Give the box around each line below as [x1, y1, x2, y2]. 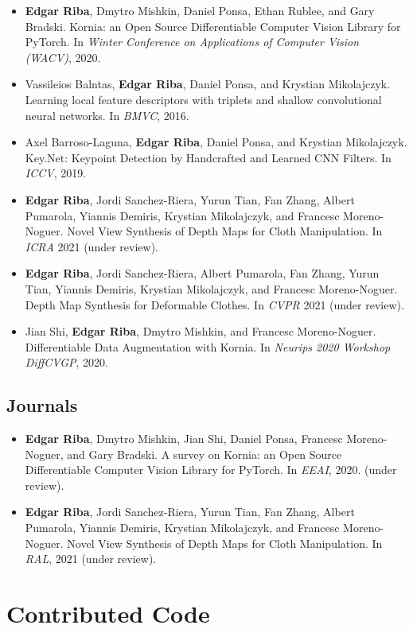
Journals [6, 393, 78, 417]
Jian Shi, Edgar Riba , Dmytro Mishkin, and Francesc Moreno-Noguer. [25, 323, 376, 340]
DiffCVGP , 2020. [25, 354, 108, 371]
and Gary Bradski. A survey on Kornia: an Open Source [67, 445, 342, 462]
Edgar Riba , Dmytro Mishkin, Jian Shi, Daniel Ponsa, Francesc [25, 430, 343, 447]
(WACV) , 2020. [25, 49, 101, 65]
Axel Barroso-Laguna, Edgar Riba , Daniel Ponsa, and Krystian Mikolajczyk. [25, 134, 407, 150]
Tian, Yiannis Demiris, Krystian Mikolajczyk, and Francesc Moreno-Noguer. [25, 280, 398, 297]
